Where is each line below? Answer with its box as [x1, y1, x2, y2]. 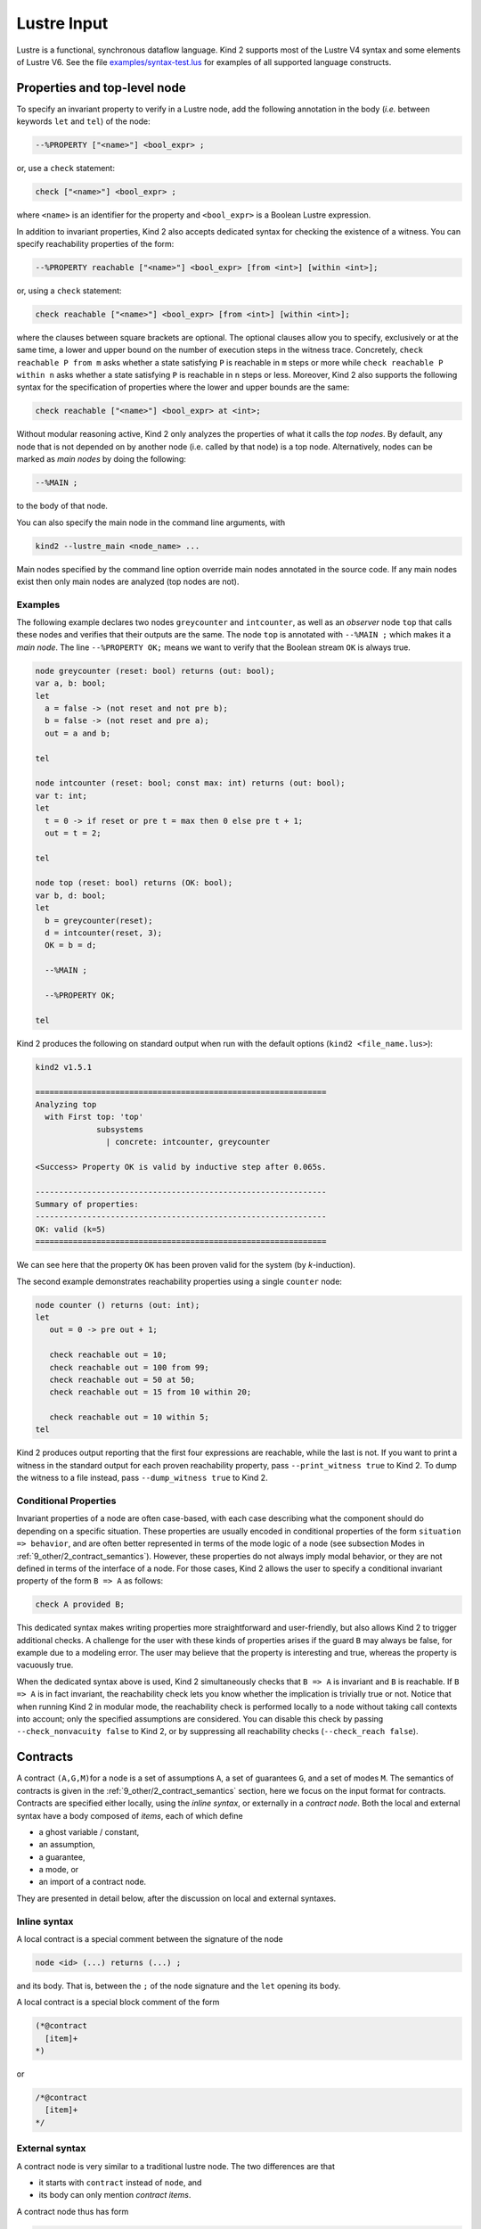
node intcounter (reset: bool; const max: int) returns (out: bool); [35, 778, 346, 788]
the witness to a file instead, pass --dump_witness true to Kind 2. [16, 1472, 268, 1484]
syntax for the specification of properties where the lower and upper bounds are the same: [16, 382, 350, 392]
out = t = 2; [45, 827, 102, 838]
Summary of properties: [35, 1199, 140, 1210]
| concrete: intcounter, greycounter [105, 1137, 271, 1147]
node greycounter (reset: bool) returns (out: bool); [35, 665, 275, 676]
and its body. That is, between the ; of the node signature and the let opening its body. [16, 1980, 341, 1991]
